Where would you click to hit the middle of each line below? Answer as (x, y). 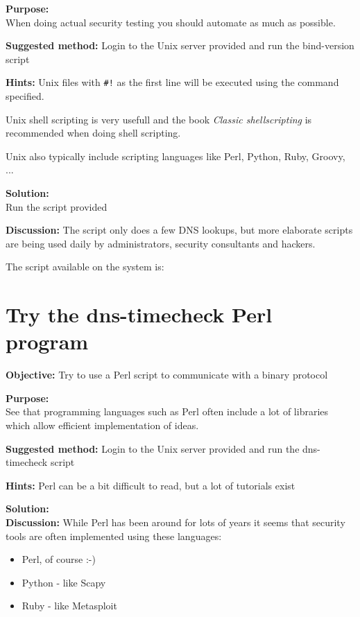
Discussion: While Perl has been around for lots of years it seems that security (175, 522)
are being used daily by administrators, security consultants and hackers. (161, 243)
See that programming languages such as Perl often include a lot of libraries (167, 411)
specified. (25, 96)
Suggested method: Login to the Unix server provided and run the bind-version (180, 45)
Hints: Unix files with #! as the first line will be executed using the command (172, 82)
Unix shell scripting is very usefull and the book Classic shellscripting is (159, 119)
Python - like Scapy (64, 582)
